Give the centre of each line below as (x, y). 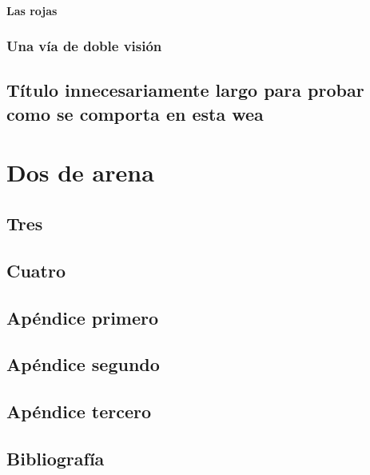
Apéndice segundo (83, 364)
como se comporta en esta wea (135, 113)
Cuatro (36, 270)
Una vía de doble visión (84, 46)
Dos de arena (80, 172)
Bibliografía (56, 458)
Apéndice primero (83, 317)
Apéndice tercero (79, 411)
